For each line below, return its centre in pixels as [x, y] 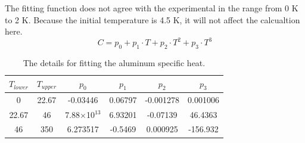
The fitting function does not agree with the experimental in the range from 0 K [152, 8]
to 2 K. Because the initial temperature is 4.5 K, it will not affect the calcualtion [152, 19]
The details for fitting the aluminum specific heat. [114, 63]
